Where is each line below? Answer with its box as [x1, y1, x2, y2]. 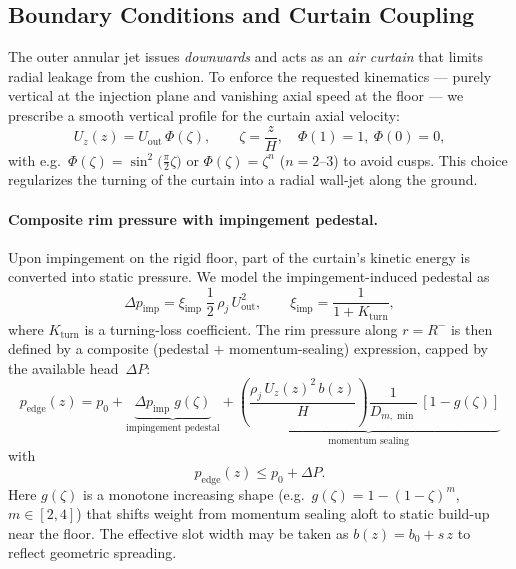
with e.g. [8, 149, 61, 170]
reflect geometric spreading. [8, 542, 177, 563]
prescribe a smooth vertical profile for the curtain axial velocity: [8, 104, 401, 125]
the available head [8, 357, 119, 378]
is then [450, 318, 493, 339]
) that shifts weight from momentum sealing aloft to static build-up [76, 503, 490, 524]
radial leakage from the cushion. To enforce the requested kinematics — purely [8, 65, 492, 86]
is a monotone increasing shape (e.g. [83, 483, 305, 504]
